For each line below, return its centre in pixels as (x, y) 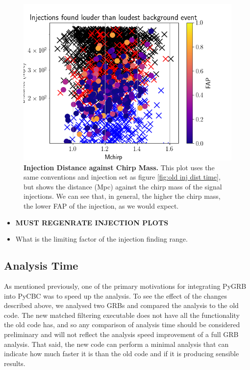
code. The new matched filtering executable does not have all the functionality (122, 315)
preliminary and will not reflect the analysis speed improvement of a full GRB (121, 334)
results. (15, 363)
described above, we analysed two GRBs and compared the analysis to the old (121, 305)
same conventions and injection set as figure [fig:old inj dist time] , (122, 177)
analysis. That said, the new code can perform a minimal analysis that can (116, 344)
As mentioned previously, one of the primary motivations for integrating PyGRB (125, 286)
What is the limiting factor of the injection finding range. (101, 239)
